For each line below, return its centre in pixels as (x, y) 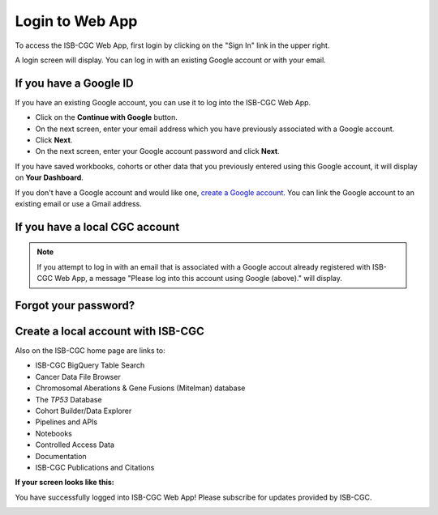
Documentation (61, 456)
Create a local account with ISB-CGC (109, 331)
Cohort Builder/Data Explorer (84, 411)
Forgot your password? (75, 305)
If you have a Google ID (74, 83)
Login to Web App (76, 21)
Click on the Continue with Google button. (106, 117)
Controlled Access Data (75, 445)
